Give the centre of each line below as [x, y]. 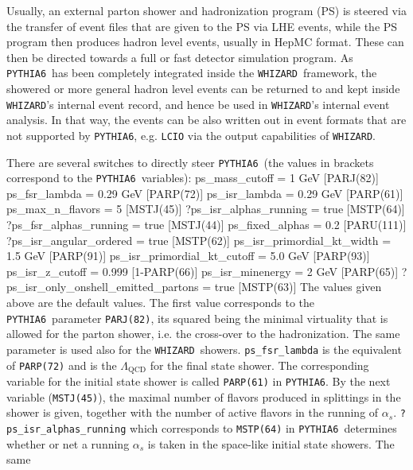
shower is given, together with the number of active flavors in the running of [193, 412]
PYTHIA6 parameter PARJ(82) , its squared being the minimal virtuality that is [197, 318]
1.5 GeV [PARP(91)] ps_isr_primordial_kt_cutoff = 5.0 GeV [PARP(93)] [188, 256]
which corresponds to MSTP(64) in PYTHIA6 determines [263, 427]
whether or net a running [68, 443]
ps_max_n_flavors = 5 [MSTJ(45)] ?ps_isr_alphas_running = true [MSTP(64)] [206, 209]
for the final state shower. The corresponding [259, 365]
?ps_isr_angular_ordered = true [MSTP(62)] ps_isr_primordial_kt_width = [199, 240]
